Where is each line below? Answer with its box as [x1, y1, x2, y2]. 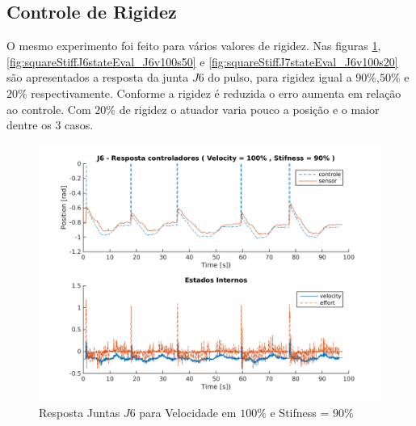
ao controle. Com [6, 100, 91, 117]
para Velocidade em [139, 404, 237, 421]
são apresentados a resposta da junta [6, 69, 189, 86]
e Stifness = [270, 404, 330, 421]
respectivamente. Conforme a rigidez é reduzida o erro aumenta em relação [31, 84, 401, 101]
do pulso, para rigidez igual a [208, 69, 352, 86]
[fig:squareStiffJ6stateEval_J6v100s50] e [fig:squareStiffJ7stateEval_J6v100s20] [6, 53, 398, 70]
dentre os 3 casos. [6, 116, 94, 133]
